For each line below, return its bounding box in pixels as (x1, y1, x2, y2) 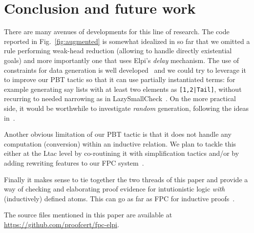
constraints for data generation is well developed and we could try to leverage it (4, 64, 246, 75)
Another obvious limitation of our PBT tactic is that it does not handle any (4, 129, 232, 139)
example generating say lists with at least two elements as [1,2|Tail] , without (4, 84, 242, 94)
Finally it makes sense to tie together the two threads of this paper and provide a (4, 174, 248, 184)
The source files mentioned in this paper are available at (4, 210, 172, 220)
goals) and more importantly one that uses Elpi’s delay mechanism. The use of (4, 55, 239, 65)
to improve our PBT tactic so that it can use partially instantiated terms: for (4, 74, 235, 85)
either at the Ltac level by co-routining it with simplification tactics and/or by (4, 148, 239, 158)
